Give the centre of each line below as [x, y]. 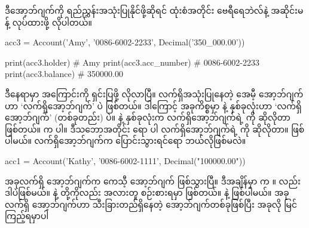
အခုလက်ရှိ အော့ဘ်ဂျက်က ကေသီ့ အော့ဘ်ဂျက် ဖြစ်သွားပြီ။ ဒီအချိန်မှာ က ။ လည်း [153, 181]
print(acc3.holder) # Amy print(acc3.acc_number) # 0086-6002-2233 [132, 62]
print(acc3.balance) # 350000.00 [64, 74]
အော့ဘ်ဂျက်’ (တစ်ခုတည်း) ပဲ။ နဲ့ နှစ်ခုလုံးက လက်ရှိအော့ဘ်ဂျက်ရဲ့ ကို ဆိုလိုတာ [148, 117]
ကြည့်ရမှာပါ [27, 216]
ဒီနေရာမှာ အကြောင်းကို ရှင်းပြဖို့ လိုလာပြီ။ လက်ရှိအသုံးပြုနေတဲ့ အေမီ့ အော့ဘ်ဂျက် [154, 93]
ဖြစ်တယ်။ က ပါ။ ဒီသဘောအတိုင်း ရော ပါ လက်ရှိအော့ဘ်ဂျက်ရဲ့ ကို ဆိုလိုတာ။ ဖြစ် [155, 129]
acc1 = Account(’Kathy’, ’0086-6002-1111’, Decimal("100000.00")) [125, 160]
